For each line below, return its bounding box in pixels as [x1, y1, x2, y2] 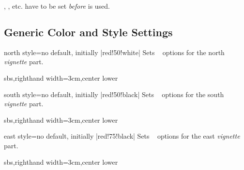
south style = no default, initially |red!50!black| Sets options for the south [4, 89, 224, 99]
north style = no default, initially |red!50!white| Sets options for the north [4, 47, 225, 57]
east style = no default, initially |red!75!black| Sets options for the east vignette [4, 131, 240, 141]
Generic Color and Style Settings [4, 24, 173, 39]
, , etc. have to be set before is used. [4, 1, 110, 11]
